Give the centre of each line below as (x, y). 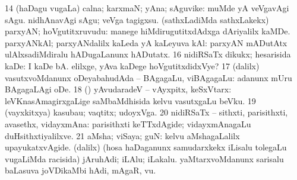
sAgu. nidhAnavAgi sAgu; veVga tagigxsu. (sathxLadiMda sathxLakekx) (137, 19)
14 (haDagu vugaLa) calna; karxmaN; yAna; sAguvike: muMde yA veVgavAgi (147, 8)
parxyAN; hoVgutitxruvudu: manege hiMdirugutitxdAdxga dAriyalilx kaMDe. (148, 31)
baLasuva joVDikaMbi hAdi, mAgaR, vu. (80, 170)
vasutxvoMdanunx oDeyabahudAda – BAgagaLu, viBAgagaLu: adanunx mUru (148, 77)
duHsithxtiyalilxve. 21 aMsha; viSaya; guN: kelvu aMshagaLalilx (122, 135)
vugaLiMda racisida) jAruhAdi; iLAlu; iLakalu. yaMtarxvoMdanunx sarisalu (144, 158)
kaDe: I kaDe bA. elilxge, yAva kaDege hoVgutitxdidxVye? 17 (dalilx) (132, 65)
